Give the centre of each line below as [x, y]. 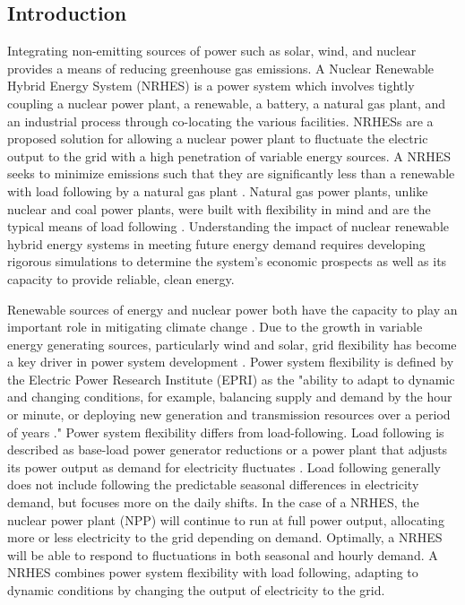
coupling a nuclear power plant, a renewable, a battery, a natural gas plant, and [227, 103]
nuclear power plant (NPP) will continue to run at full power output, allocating [226, 519]
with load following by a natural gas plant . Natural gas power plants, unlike [218, 190]
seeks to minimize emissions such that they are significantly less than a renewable [231, 173]
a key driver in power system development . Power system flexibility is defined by [231, 362]
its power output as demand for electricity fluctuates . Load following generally [224, 467]
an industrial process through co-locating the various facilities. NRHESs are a [220, 121]
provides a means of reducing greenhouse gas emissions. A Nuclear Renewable [221, 68]
